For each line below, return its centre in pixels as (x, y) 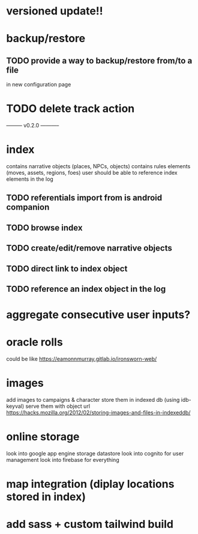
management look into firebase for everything (63, 460)
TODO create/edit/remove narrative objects (89, 248)
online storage (43, 437)
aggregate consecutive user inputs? (98, 315)
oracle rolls (34, 342)
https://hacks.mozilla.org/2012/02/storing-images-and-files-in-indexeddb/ (98, 413)
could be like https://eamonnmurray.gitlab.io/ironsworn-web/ (82, 359)
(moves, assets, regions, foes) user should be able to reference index (92, 173)
